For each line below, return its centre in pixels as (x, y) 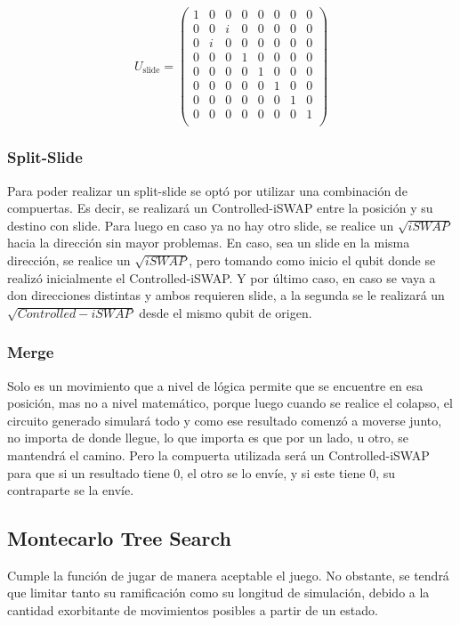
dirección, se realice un (69, 260)
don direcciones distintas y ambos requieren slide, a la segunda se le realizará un (226, 295)
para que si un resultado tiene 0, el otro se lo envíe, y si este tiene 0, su (202, 472)
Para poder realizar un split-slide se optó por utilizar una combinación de (207, 190)
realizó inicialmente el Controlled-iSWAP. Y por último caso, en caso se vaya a (222, 277)
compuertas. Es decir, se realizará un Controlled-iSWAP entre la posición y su (220, 208)
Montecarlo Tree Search (120, 538)
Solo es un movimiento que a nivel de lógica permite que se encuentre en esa (215, 385)
